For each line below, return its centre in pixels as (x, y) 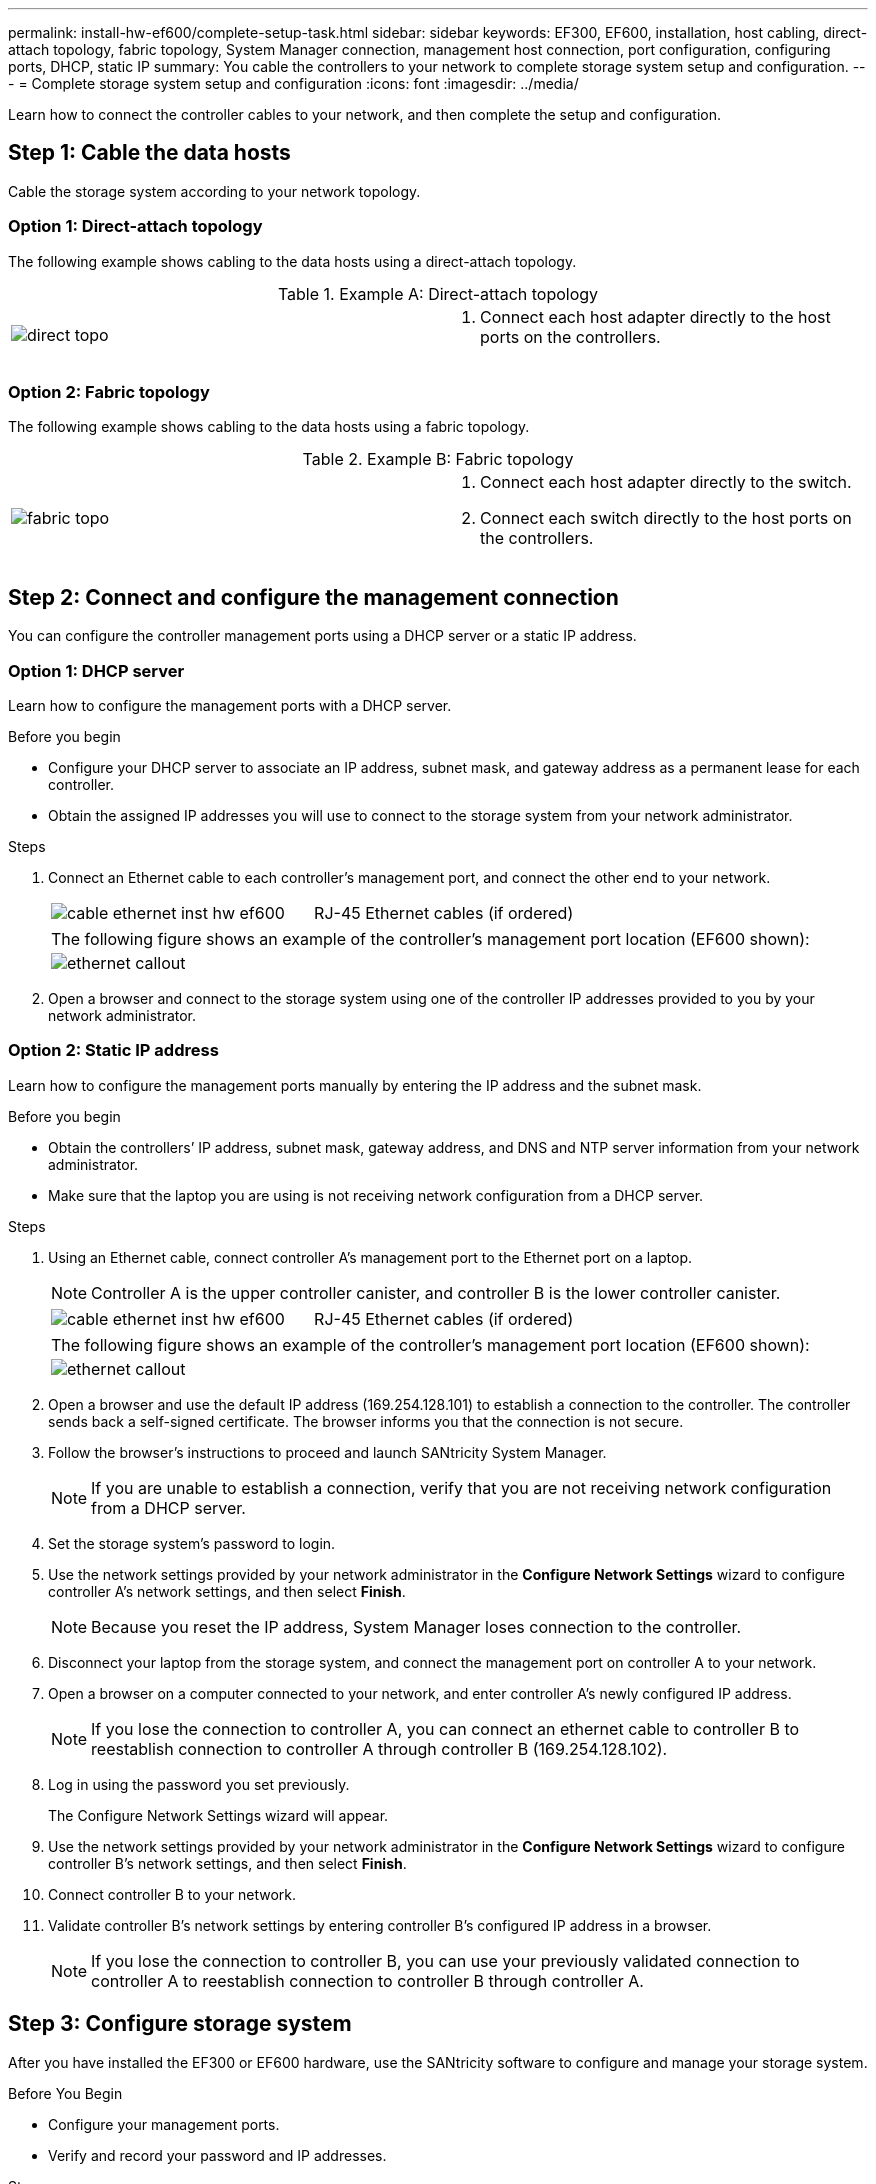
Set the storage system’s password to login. (192, 1543)
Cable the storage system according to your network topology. (214, 191)
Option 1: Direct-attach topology (135, 226)
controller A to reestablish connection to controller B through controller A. (367, 1980)
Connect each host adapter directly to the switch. (666, 482)
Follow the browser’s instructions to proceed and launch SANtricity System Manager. (327, 1452)
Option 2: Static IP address (113, 1050)
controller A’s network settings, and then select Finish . (227, 1591)
